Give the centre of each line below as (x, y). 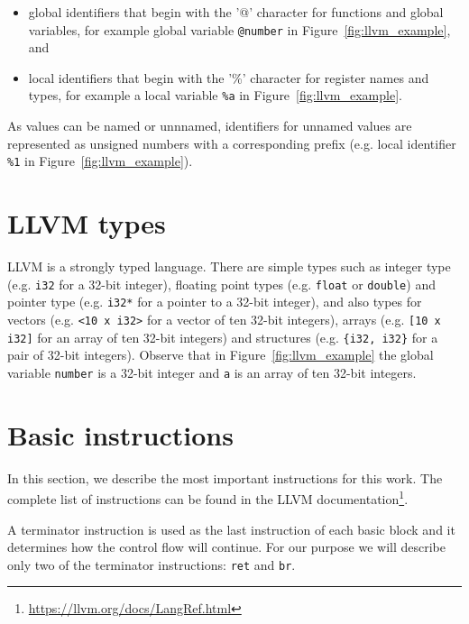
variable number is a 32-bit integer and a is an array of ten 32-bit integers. (212, 372)
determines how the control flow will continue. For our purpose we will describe (226, 547)
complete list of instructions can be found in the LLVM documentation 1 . (208, 497)
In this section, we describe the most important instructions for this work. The (225, 477)
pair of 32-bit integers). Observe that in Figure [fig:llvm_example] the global (221, 355)
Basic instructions (120, 434)
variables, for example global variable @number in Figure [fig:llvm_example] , (239, 29)
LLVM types (87, 223)
